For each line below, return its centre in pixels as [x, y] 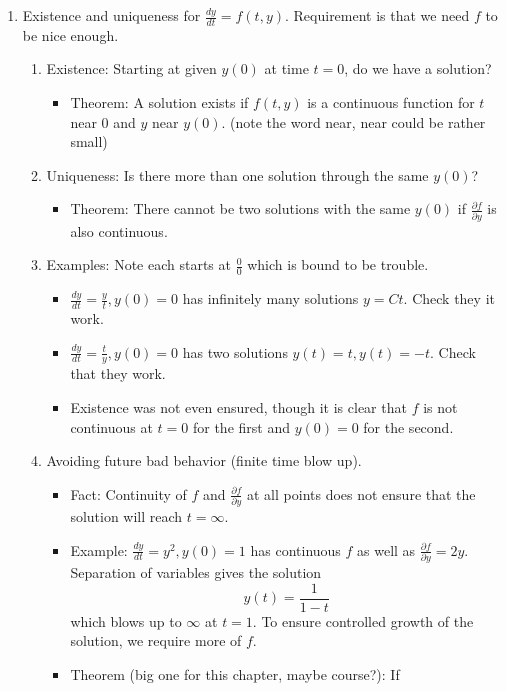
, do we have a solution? [418, 68]
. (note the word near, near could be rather [353, 121]
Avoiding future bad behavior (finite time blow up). [204, 460]
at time [286, 68]
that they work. [118, 373]
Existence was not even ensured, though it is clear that [238, 406]
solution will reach [126, 516]
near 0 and [103, 121]
